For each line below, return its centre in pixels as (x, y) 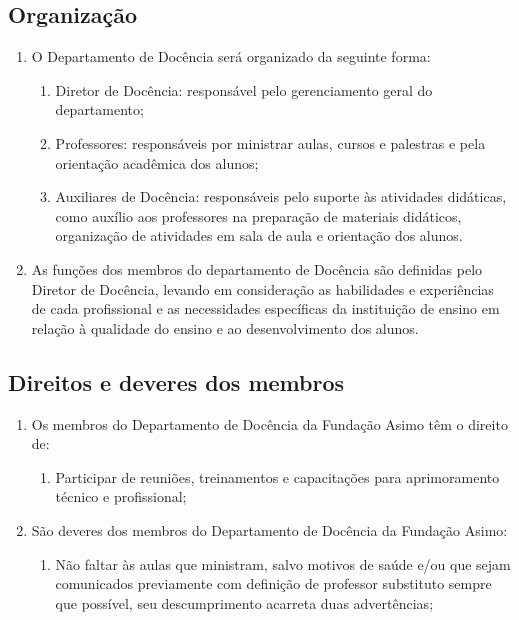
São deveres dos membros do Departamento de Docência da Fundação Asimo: (269, 529)
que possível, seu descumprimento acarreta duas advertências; (244, 602)
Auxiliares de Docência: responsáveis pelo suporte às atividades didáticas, (281, 196)
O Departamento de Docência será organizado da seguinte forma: (231, 56)
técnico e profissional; (121, 496)
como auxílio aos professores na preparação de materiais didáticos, (258, 215)
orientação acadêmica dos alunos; (157, 162)
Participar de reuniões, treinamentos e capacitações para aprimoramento (277, 476)
